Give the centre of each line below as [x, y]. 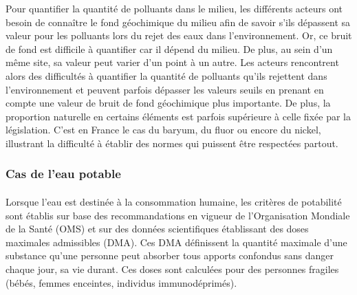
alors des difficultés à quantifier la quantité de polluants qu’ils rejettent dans [166, 75]
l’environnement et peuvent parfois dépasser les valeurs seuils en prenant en [165, 89]
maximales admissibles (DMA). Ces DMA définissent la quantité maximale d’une [176, 242]
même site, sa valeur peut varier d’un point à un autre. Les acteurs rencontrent [172, 62]
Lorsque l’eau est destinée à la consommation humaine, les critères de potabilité [174, 201]
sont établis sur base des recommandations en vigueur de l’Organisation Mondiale [178, 215]
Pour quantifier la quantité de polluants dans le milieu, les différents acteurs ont [174, 8]
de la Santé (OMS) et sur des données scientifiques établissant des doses [157, 229]
